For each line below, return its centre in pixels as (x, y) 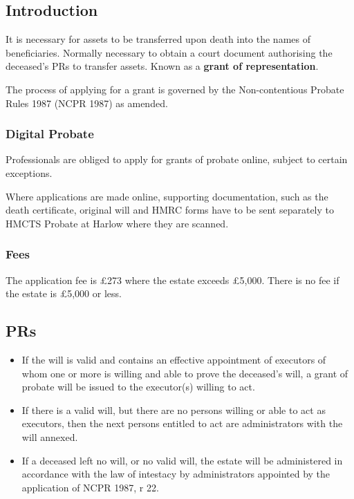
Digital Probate (50, 134)
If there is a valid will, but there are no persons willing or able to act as (174, 409)
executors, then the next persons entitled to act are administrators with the (182, 423)
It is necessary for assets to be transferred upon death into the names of (158, 39)
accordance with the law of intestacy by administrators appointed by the (176, 474)
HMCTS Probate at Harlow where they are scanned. (117, 223)
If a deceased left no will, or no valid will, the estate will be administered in (182, 460)
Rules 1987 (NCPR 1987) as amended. (87, 103)
